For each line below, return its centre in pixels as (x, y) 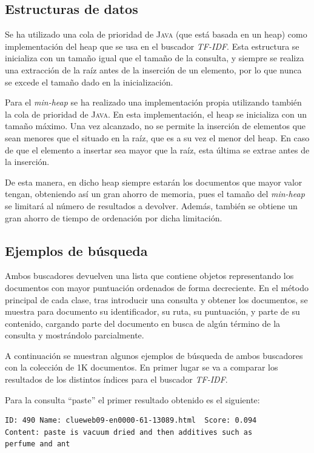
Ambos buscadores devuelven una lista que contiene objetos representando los (149, 276)
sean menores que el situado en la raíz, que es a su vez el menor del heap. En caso (157, 137)
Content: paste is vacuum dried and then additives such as (129, 432)
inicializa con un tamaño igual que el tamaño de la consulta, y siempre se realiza (155, 58)
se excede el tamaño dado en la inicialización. (89, 82)
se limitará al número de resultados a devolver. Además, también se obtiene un (151, 205)
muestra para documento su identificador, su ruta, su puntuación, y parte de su (152, 311)
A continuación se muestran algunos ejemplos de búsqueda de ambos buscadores (154, 355)
